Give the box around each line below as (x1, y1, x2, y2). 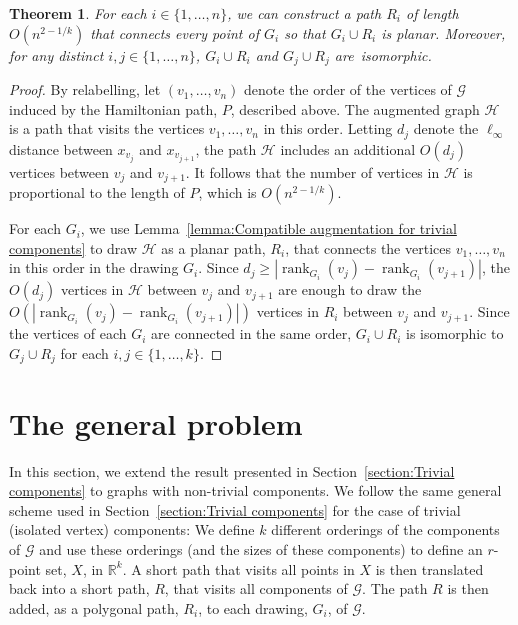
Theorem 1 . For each (9, 3, 147, 23)
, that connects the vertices (285, 237, 451, 258)
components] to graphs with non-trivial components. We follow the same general (9, 480, 502, 501)
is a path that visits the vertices (9, 118, 205, 139)
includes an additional (280, 138, 416, 159)
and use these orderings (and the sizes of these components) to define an (39, 538, 483, 559)
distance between (9, 138, 113, 159)
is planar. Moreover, (381, 22, 506, 43)
